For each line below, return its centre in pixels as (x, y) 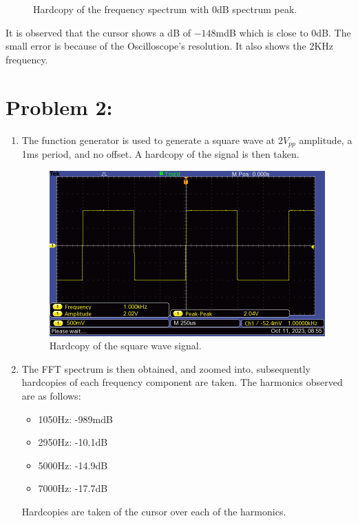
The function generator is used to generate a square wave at (148, 140)
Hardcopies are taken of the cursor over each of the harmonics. (154, 511)
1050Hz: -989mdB (75, 419)
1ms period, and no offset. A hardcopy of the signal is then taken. (160, 153)
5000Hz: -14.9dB (73, 465)
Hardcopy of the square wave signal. (125, 346)
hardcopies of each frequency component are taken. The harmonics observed (182, 382)
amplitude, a (326, 140)
